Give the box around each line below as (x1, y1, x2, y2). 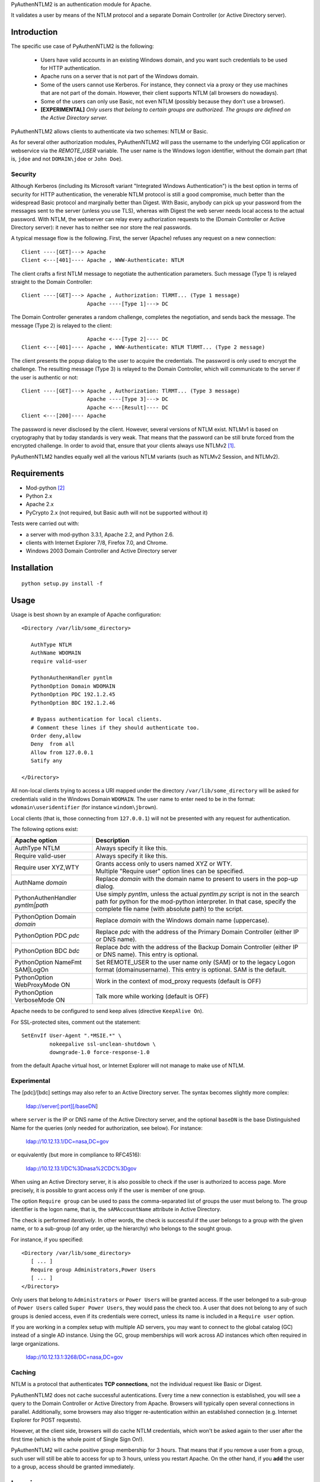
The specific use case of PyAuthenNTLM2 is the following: (11, 43, 154, 50)
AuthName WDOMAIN (30, 650, 81, 656)
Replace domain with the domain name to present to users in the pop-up (95, 875, 299, 883)
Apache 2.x (25, 501, 54, 508)
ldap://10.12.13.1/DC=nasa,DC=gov (25, 1138, 109, 1145)
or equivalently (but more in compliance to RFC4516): (11, 1151, 142, 1158)
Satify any (30, 758, 62, 764)
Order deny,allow (30, 733, 81, 739)
